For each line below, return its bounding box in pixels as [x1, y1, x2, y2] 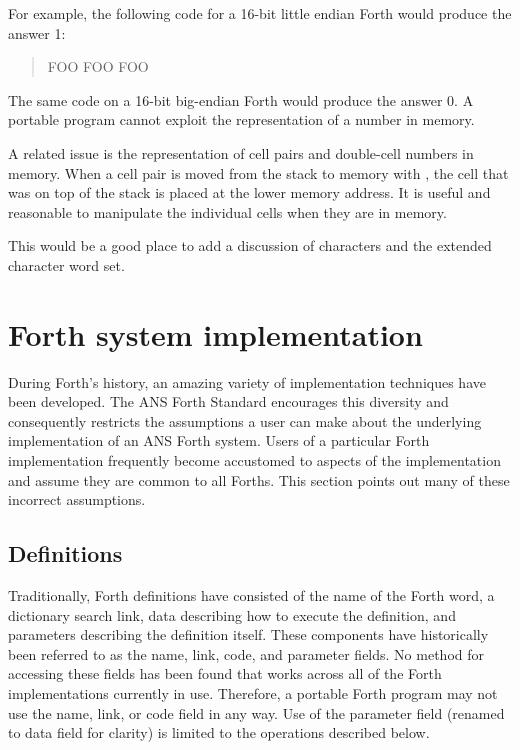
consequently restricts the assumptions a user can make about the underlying [8, 410, 482, 431]
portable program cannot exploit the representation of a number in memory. [8, 109, 475, 130]
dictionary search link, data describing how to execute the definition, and [8, 604, 456, 625]
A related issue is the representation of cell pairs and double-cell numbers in [8, 142, 474, 163]
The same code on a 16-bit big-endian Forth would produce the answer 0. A [8, 89, 474, 110]
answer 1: [8, 22, 66, 43]
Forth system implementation [8, 313, 423, 354]
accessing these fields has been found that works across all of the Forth [8, 663, 442, 684]
